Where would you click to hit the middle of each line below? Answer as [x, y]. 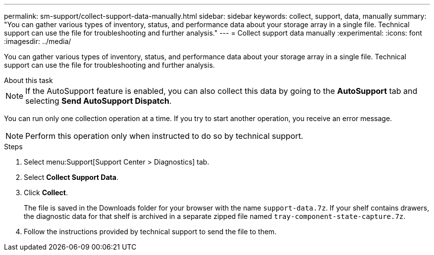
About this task [28, 80]
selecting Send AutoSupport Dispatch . [99, 101]
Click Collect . [46, 192]
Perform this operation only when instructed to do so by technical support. [164, 136]
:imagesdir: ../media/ [38, 41]
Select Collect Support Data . [71, 177]
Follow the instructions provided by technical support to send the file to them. [150, 232]
